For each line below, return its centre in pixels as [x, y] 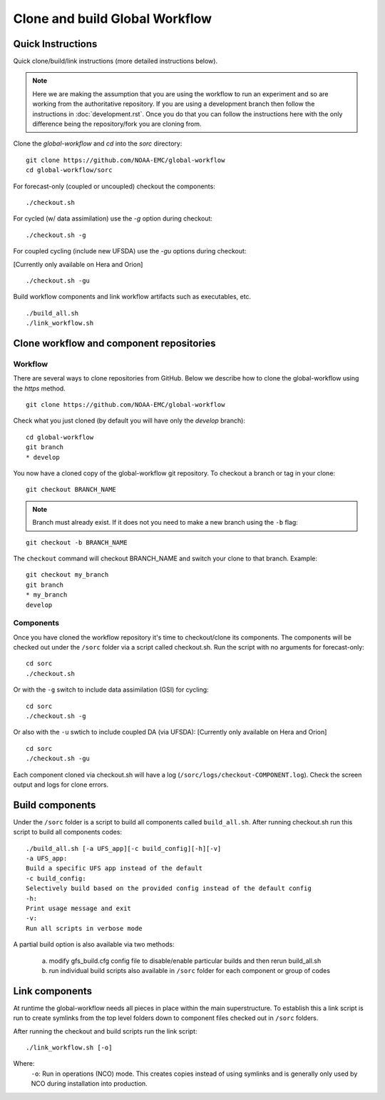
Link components [53, 991]
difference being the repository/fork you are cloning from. [117, 124]
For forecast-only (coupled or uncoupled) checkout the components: [114, 186]
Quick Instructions [55, 44]
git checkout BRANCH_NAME [71, 490]
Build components [55, 805]
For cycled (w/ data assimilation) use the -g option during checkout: [113, 218]
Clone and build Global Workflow [113, 19]
